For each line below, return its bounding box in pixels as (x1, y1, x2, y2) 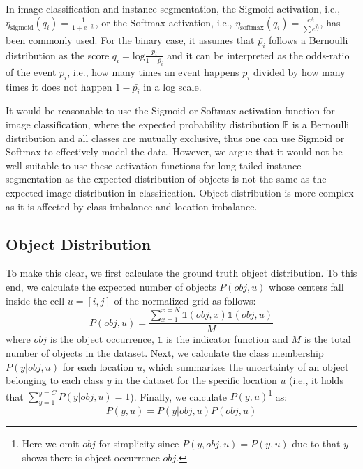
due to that (292, 436, 341, 451)
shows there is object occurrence (22, 449, 160, 464)
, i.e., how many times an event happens (67, 64, 239, 79)
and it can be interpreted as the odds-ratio (167, 47, 350, 62)
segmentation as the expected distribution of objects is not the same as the (6, 171, 327, 186)
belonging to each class (6, 373, 104, 387)
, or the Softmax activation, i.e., (95, 15, 232, 29)
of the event (6, 64, 57, 79)
